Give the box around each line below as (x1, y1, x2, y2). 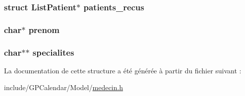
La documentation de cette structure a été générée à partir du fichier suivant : (4, 65, 242, 75)
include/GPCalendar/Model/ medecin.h (4, 82, 123, 92)
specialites (32, 46, 74, 58)
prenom (28, 23, 60, 35)
